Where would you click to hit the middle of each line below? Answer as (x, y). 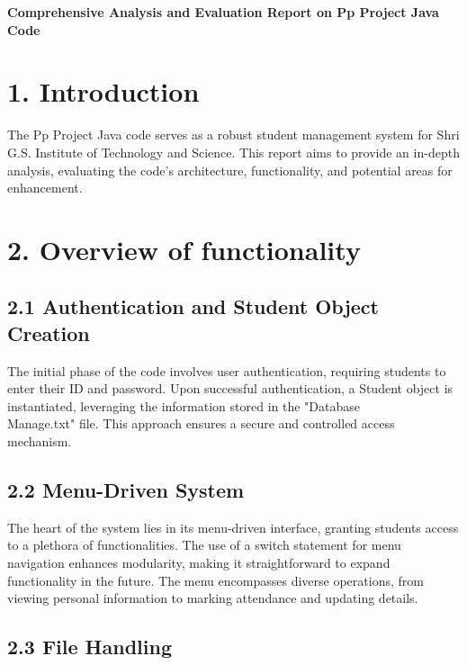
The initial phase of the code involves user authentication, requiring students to (227, 370)
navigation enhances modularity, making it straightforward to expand (199, 563)
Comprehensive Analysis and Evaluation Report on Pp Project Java (223, 12)
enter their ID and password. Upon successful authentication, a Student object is (230, 388)
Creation (49, 332)
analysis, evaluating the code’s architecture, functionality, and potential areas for (230, 170)
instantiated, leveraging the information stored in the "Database (184, 405)
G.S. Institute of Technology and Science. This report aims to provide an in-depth (233, 152)
